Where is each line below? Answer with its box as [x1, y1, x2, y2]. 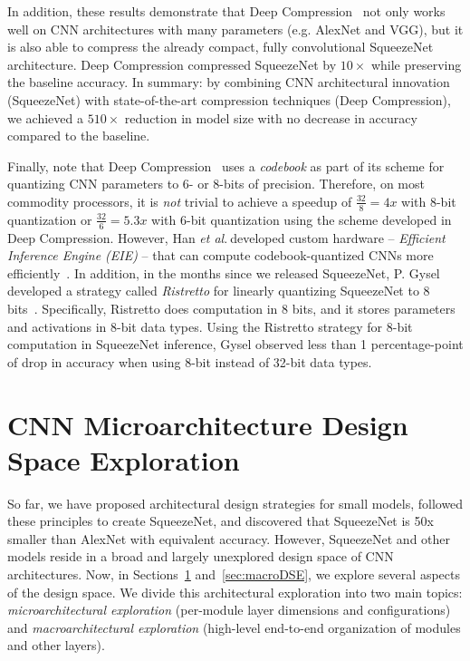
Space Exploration [7, 441, 240, 478]
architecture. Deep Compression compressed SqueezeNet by [7, 54, 337, 73]
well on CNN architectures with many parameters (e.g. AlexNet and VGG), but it [7, 19, 464, 38]
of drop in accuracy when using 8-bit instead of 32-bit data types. [7, 352, 372, 371]
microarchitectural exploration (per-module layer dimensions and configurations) [7, 600, 451, 619]
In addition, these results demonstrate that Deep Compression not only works [7, 2, 446, 20]
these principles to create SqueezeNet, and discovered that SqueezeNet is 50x [7, 511, 434, 530]
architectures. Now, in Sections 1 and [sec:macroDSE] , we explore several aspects [7, 565, 460, 584]
